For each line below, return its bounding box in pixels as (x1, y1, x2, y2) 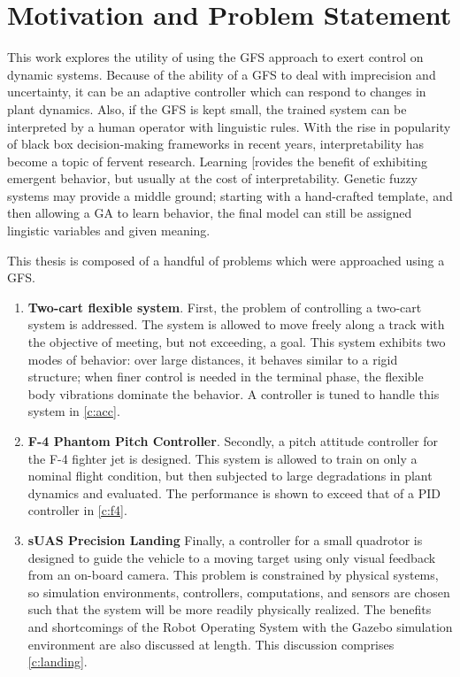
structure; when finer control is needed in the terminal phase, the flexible (27, 367, 424, 386)
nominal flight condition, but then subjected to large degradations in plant (27, 466, 433, 485)
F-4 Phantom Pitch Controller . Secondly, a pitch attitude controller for (27, 432, 439, 450)
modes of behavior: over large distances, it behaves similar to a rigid (27, 350, 398, 368)
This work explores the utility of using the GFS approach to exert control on (7, 48, 424, 66)
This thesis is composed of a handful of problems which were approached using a (7, 250, 445, 269)
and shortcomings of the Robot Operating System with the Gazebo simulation (27, 617, 453, 635)
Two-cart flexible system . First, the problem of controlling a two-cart (27, 297, 422, 316)
